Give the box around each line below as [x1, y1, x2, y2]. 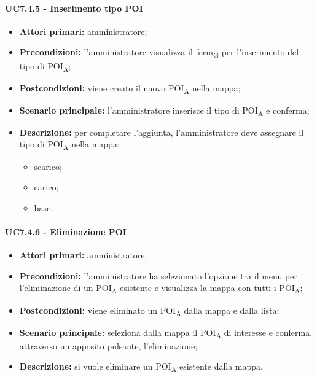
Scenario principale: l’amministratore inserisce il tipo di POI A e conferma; [19, 103, 310, 118]
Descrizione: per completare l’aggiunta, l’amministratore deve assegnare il [19, 125, 304, 138]
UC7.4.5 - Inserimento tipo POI [5, 1, 143, 14]
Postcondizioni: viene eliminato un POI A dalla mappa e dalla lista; [19, 303, 280, 318]
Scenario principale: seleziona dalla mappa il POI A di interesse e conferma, [19, 325, 313, 340]
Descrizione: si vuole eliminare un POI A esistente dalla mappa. [19, 360, 263, 375]
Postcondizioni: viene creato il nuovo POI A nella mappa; [19, 81, 241, 96]
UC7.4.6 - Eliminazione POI [5, 225, 127, 238]
